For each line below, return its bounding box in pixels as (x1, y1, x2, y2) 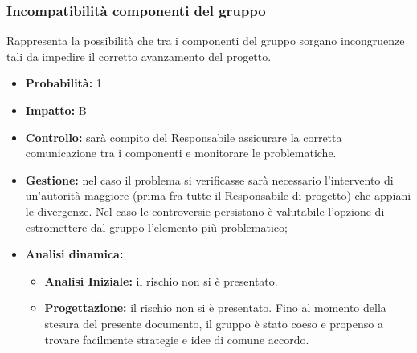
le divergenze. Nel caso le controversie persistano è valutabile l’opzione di (25, 202, 385, 219)
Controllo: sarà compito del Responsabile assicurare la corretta (25, 128, 342, 145)
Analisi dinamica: (25, 245, 124, 262)
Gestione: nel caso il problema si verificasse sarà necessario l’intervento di (25, 171, 394, 188)
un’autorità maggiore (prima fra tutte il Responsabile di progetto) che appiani (25, 187, 411, 204)
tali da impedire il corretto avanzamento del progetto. (6, 47, 272, 64)
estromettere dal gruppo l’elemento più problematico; (25, 218, 288, 235)
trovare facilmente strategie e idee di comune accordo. (44, 331, 309, 347)
